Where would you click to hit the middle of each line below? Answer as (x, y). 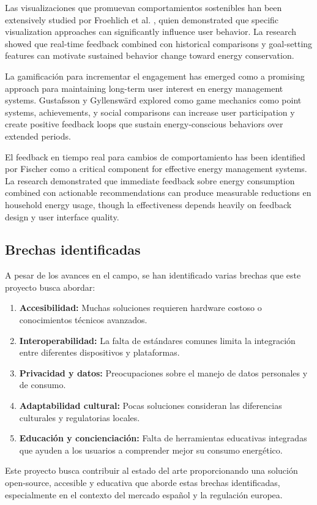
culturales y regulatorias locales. (80, 417)
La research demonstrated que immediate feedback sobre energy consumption (150, 180)
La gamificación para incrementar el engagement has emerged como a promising (155, 76)
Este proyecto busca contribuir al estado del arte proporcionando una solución (151, 470)
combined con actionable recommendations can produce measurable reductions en (158, 193)
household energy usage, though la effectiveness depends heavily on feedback (148, 204)
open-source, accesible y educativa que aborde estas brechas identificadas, (143, 483)
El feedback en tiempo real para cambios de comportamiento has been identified (155, 156)
